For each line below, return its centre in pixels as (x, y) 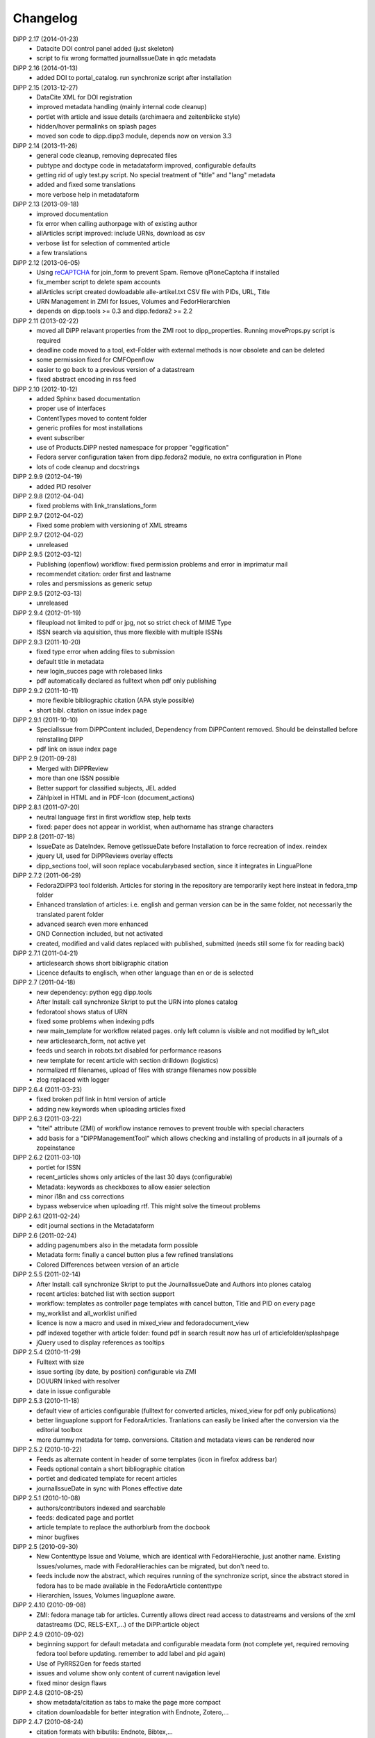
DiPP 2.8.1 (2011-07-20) (46, 807)
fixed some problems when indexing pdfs (95, 1021)
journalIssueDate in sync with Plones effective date (110, 1488)
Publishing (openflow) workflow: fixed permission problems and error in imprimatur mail (162, 564)
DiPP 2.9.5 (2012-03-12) (48, 554)
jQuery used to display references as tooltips (100, 1342)
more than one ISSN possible (78, 778)
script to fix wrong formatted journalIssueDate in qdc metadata (126, 58)
